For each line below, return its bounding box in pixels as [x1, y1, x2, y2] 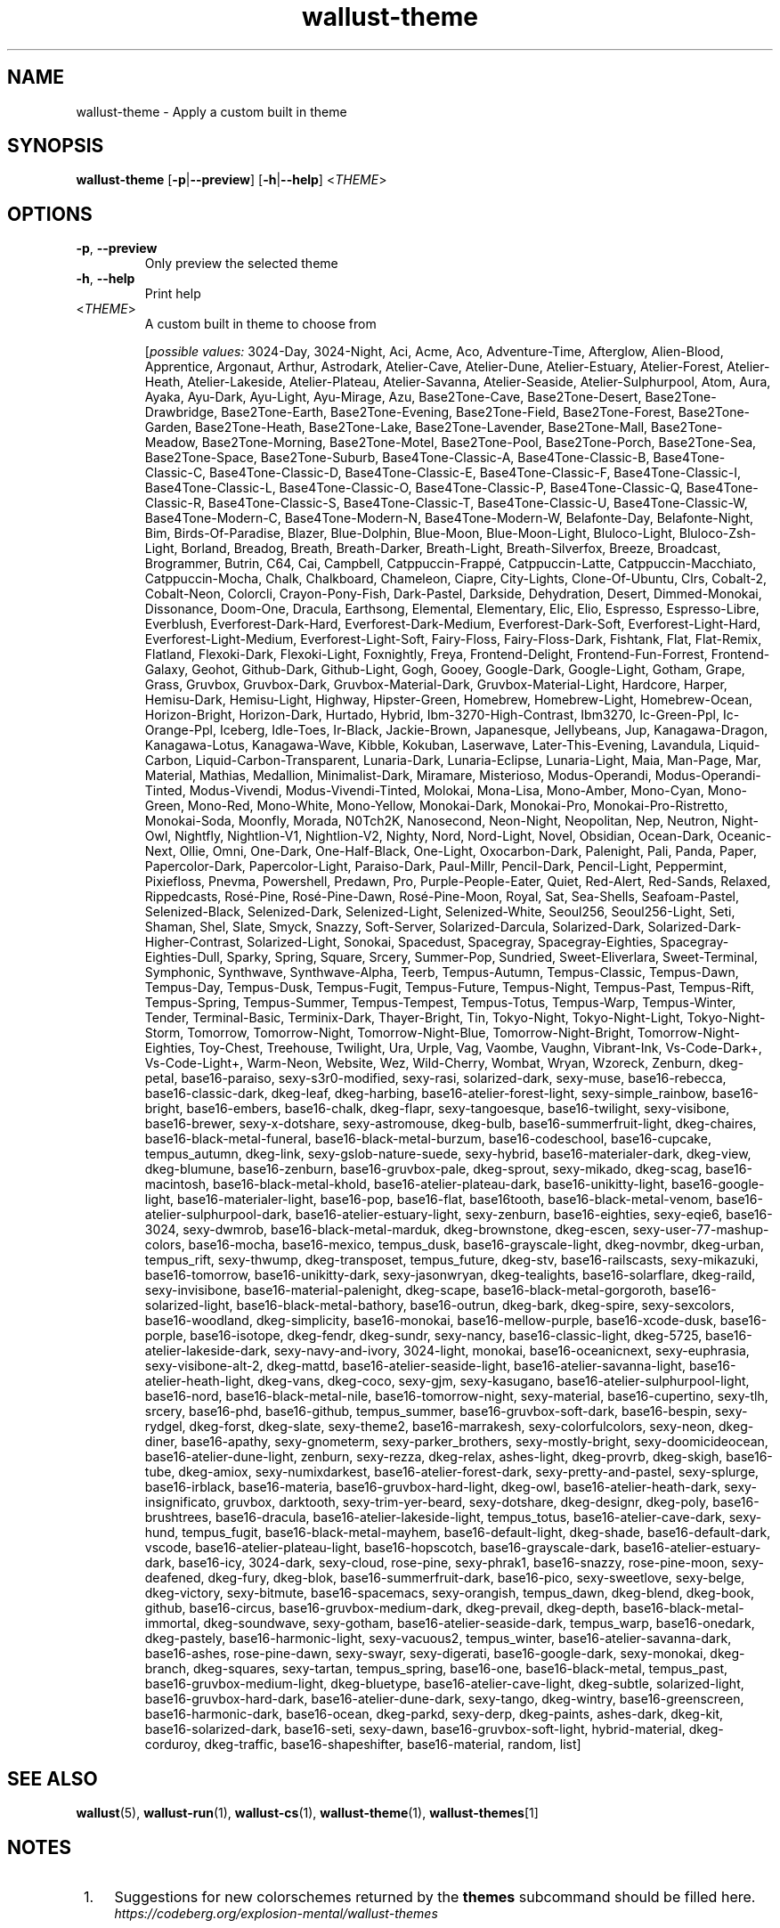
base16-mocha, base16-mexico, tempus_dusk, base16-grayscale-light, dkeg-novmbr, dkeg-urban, [188, 1237, 764, 1253]
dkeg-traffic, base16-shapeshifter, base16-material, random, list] [204, 1737, 581, 1753]
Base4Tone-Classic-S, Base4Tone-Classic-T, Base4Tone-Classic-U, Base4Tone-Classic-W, [207, 495, 748, 511]
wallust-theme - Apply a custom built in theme [76, 103, 347, 119]
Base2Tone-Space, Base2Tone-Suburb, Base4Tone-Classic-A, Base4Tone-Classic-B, [144, 450, 650, 466]
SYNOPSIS [7, 134, 104, 158]
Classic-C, [144, 465, 207, 481]
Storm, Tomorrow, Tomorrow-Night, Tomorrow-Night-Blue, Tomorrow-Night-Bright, [144, 1025, 634, 1041]
